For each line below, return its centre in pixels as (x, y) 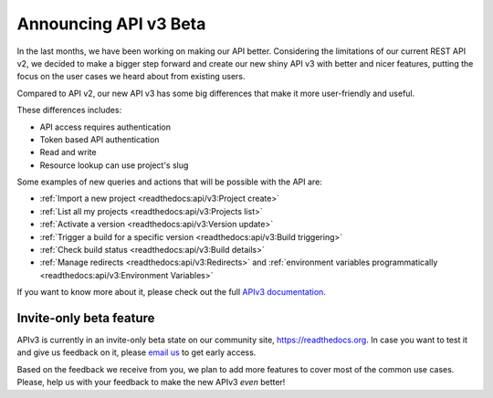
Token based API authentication (100, 139)
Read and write (68, 152)
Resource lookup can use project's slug (114, 165)
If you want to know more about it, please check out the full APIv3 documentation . (171, 292)
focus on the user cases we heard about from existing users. (131, 77)
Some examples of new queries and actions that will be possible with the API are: (170, 182)
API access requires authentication (105, 127)
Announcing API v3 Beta (111, 24)
